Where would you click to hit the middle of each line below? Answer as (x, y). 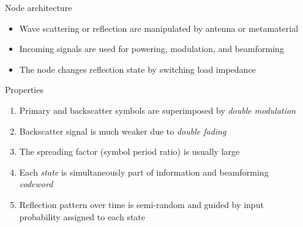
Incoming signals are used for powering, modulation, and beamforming (151, 49)
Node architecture (39, 7)
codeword (36, 184)
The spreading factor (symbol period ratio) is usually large (129, 151)
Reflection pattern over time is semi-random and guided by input (141, 204)
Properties (24, 90)
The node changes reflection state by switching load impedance (137, 69)
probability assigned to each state (82, 216)
